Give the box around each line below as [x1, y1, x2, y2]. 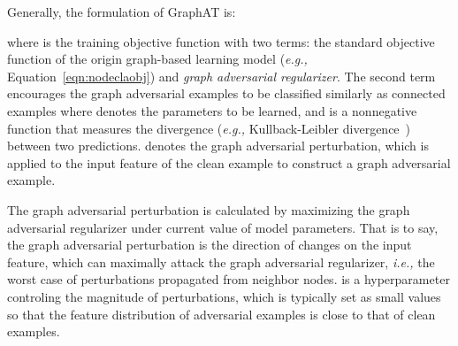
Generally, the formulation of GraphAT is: [7, 3, 236, 20]
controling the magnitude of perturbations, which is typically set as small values [7, 287, 441, 305]
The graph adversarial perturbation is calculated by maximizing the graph [7, 200, 410, 219]
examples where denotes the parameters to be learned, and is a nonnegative [7, 101, 417, 119]
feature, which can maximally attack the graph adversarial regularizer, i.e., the [7, 252, 435, 271]
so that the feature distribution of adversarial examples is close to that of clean [7, 304, 436, 323]
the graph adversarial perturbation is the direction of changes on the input [7, 235, 412, 254]
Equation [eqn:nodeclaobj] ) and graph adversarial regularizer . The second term [7, 66, 436, 85]
